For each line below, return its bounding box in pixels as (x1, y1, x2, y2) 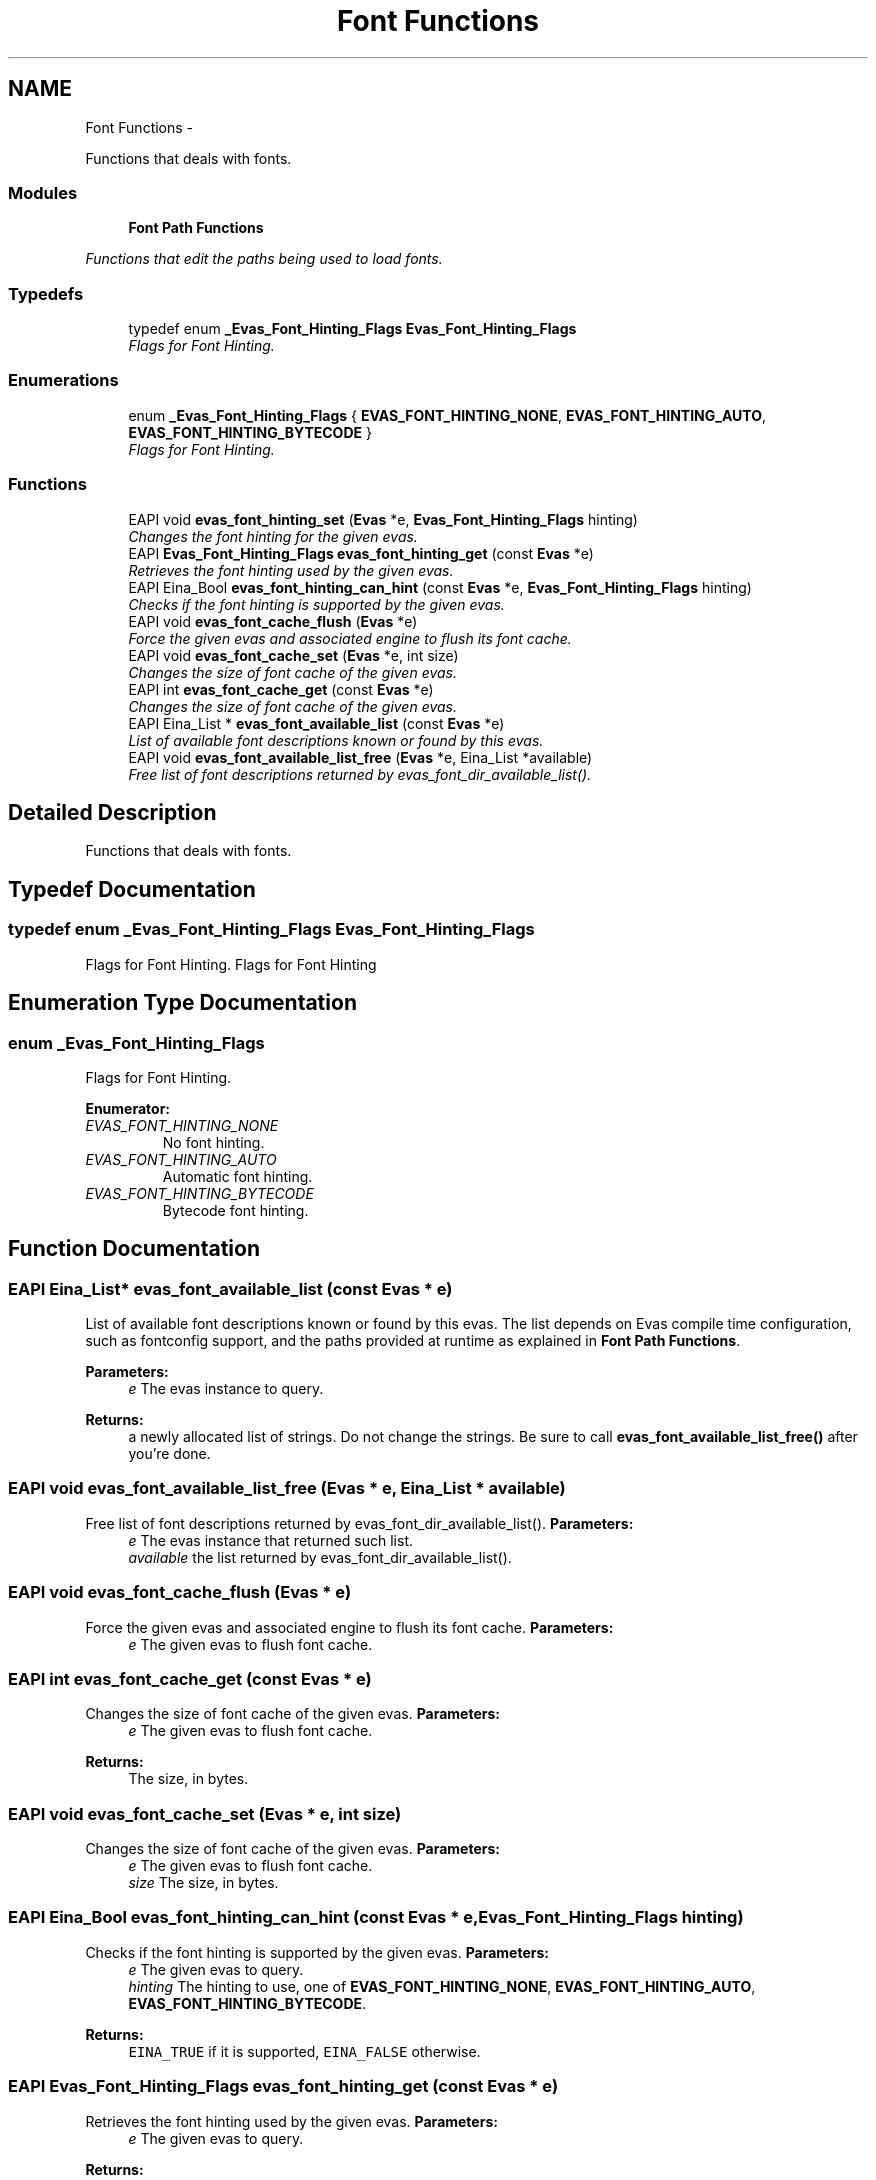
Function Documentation (8, 1236, 260, 1262)
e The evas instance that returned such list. (128, 1531, 414, 1549)
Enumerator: (85, 1099, 171, 1117)
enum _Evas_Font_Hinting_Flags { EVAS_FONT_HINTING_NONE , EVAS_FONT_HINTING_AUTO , (128, 406, 767, 424)
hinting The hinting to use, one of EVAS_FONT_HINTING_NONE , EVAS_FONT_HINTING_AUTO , (128, 1977, 756, 1995)
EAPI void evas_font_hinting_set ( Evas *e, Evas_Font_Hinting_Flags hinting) (128, 510, 638, 528)
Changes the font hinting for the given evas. (128, 527, 418, 545)
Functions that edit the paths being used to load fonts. (85, 250, 443, 268)
